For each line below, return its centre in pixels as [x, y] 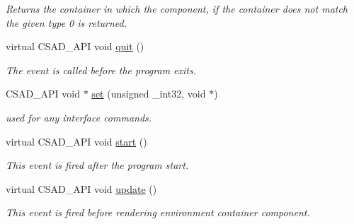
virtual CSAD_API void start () [76, 141]
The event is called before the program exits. [101, 70]
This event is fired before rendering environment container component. [158, 212]
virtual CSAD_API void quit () [75, 46]
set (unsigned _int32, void [149, 94]
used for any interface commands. [79, 117]
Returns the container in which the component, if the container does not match [177, 8]
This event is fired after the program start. [97, 165]
